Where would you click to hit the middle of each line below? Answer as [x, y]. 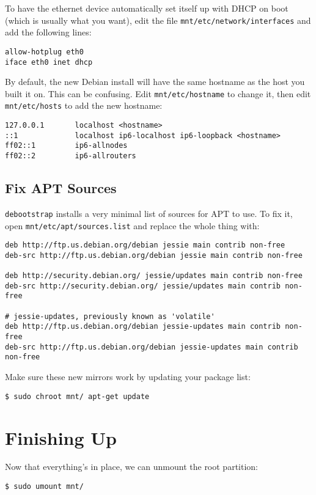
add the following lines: [48, 32]
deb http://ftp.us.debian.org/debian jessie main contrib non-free [145, 245]
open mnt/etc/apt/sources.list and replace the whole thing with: [132, 225]
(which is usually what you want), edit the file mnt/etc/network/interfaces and [158, 20]
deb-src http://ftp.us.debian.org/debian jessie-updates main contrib [152, 347]
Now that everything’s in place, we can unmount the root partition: [131, 467]
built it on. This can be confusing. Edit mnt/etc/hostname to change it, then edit [158, 93]
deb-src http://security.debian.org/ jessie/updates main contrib [143, 286]
